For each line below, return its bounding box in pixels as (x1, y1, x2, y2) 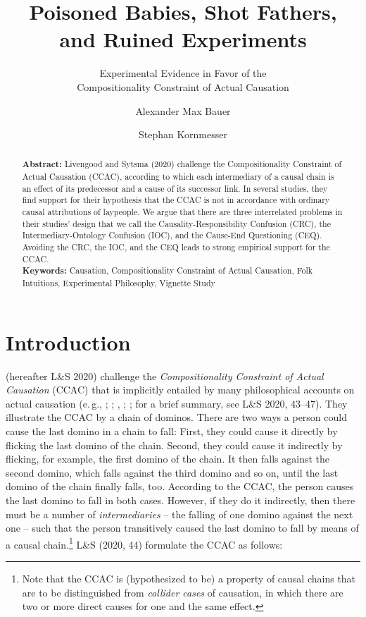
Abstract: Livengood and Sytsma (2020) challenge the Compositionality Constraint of (22, 158, 342, 171)
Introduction (6, 327, 131, 356)
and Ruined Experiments (59, 25, 307, 54)
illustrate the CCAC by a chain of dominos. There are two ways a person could (6, 410, 347, 424)
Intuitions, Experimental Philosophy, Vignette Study (22, 277, 215, 289)
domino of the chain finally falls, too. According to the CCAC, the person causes (6, 479, 354, 494)
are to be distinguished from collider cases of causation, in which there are (22, 585, 343, 599)
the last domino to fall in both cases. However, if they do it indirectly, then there (6, 492, 355, 507)
